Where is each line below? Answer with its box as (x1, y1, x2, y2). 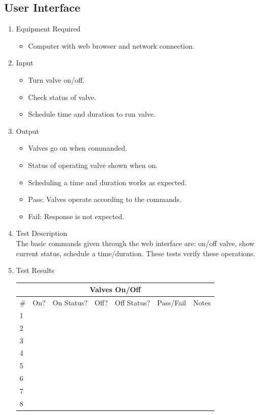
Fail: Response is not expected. (28, 211, 124, 221)
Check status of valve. (28, 91, 96, 102)
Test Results (16, 265, 55, 275)
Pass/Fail (157, 297, 187, 308)
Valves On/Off (89, 284, 141, 295)
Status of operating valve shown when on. (28, 159, 158, 170)
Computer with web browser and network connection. (28, 40, 195, 51)
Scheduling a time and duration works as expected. (28, 177, 187, 187)
